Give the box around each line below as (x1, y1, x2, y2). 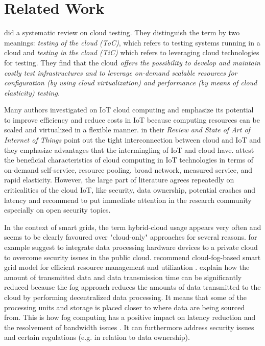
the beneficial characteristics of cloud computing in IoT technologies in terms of (4, 154, 254, 165)
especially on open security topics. (4, 204, 111, 215)
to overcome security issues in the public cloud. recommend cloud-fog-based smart (4, 251, 261, 262)
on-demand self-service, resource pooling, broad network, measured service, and (4, 164, 252, 175)
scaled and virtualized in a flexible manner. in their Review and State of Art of (4, 124, 250, 135)
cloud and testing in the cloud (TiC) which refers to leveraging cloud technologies (4, 47, 259, 58)
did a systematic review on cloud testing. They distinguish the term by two (4, 27, 240, 38)
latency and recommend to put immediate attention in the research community (4, 194, 252, 205)
